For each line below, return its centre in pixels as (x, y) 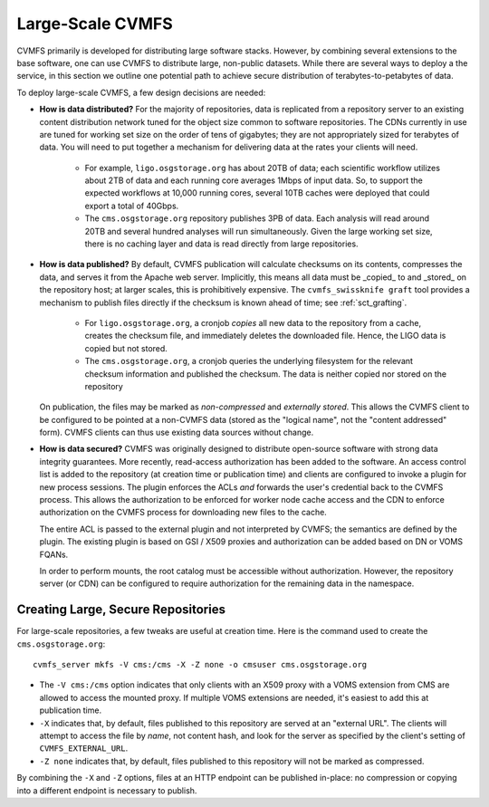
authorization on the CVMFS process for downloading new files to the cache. (183, 513)
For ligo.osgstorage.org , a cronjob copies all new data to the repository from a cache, (253, 322)
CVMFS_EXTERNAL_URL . (84, 748)
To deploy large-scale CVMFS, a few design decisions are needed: (141, 92)
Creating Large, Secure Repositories (121, 610)
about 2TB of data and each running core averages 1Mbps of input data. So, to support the (254, 180)
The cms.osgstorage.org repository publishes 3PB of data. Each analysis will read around (257, 218)
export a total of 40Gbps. (132, 206)
